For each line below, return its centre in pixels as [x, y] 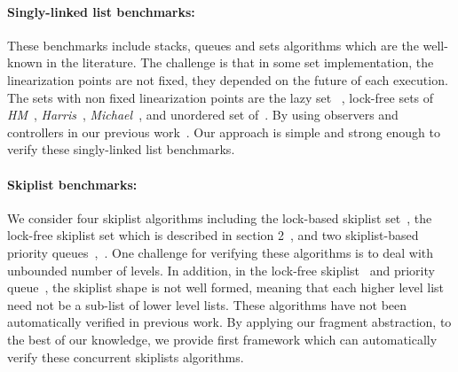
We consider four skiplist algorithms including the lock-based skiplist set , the [220, 217]
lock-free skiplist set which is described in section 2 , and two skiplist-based [213, 235]
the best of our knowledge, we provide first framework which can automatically [222, 339]
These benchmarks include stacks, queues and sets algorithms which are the [213, 45]
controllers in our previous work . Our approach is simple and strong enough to [224, 132]
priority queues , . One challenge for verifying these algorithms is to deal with [221, 252]
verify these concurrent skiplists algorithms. [126, 356]
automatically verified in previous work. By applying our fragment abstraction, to [229, 322]
